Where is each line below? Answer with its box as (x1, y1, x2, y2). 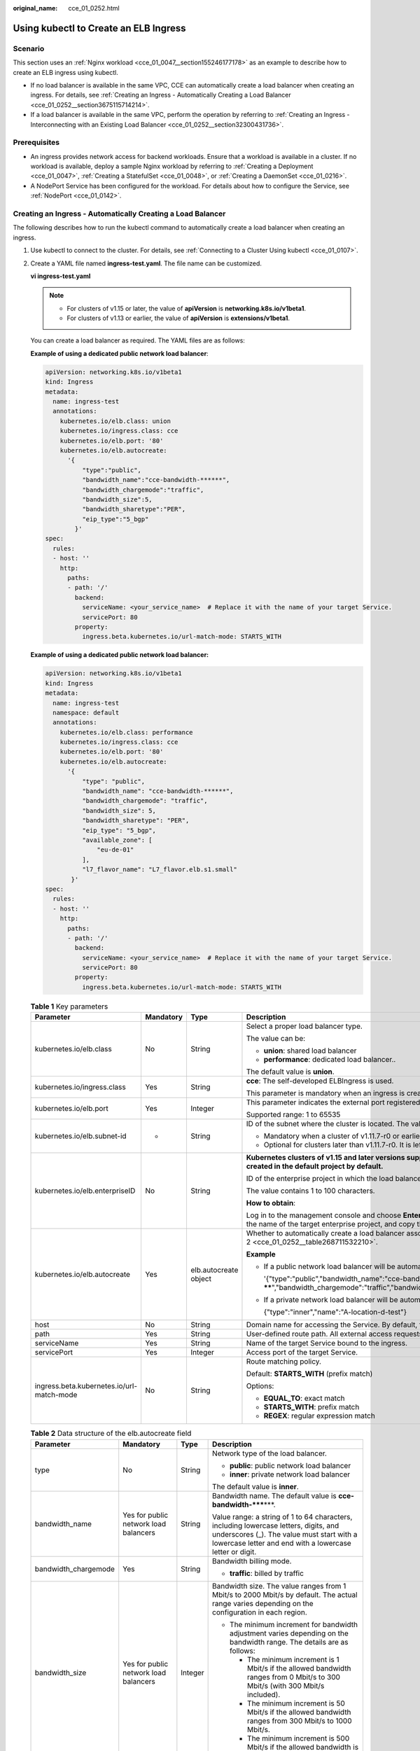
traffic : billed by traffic (230, 1568, 304, 1578)
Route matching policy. (246, 1357, 322, 1366)
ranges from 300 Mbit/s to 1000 (247, 1716, 353, 1726)
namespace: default (52, 708, 120, 717)
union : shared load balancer (263, 1046, 357, 1056)
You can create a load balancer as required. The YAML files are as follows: (30, 336, 245, 345)
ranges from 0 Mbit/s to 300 (247, 1672, 341, 1682)
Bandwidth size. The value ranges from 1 (212, 1581, 346, 1591)
